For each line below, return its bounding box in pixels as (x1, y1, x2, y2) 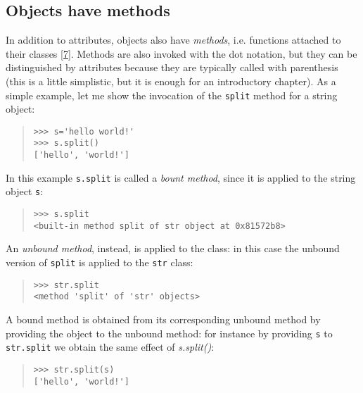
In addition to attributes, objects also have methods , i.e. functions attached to (6, 32, 341, 47)
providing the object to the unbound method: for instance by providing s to (6, 325, 333, 340)
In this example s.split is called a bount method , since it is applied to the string (6, 170, 356, 185)
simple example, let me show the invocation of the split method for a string (6, 87, 338, 102)
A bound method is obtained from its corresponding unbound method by (6, 311, 321, 326)
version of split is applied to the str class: (6, 255, 193, 270)
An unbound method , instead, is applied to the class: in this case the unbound (6, 241, 340, 256)
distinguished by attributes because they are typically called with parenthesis (6, 60, 338, 75)
